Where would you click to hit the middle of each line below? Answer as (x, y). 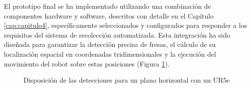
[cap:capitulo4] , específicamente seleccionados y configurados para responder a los (125, 25)
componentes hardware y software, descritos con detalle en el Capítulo (109, 15)
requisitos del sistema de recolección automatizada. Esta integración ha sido (117, 34)
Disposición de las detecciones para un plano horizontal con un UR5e (127, 80)
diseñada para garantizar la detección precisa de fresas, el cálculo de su (110, 44)
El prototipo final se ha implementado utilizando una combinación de (107, 6)
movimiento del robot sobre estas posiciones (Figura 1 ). (87, 63)
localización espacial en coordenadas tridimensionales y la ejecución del (110, 54)
